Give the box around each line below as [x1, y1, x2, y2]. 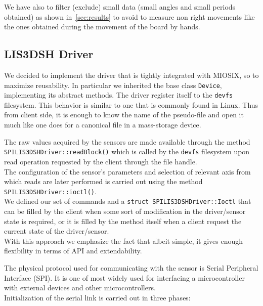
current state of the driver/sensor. [4, 226, 109, 236]
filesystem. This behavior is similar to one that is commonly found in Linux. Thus [4, 99, 258, 110]
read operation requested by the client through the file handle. [4, 156, 197, 166]
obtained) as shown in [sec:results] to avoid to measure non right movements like [4, 11, 255, 22]
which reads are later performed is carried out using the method [4, 176, 203, 187]
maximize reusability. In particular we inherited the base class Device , [4, 79, 222, 90]
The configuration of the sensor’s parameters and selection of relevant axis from [4, 166, 251, 177]
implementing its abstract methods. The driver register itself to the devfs [4, 90, 233, 100]
